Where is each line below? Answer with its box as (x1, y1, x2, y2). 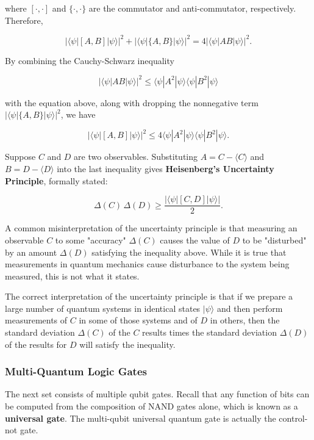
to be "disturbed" (242, 233, 307, 246)
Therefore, (5, 13, 43, 26)
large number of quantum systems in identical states (5, 301, 201, 314)
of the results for (5, 337, 67, 350)
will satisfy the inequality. (79, 337, 176, 350)
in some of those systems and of (79, 314, 198, 326)
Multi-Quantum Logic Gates (5, 364, 147, 379)
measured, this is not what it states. (5, 269, 140, 282)
